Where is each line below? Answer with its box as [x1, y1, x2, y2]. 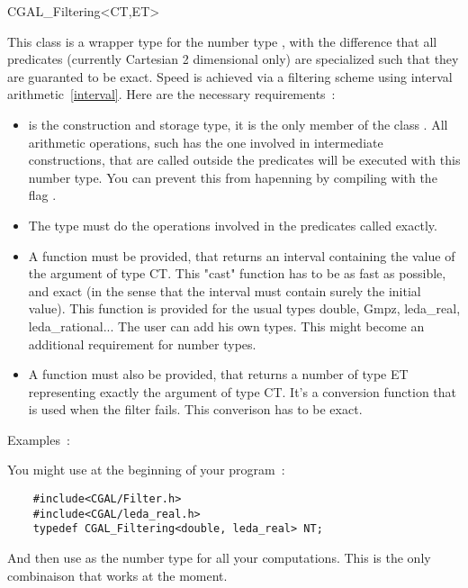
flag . [28, 185, 57, 204]
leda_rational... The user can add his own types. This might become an [28, 316, 425, 335]
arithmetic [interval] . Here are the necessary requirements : [7, 85, 336, 104]
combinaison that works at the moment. [7, 565, 228, 584]
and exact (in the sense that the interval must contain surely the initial [28, 281, 421, 300]
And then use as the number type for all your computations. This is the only [7, 548, 431, 567]
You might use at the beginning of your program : [7, 460, 285, 479]
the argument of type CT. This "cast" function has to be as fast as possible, [28, 264, 446, 283]
